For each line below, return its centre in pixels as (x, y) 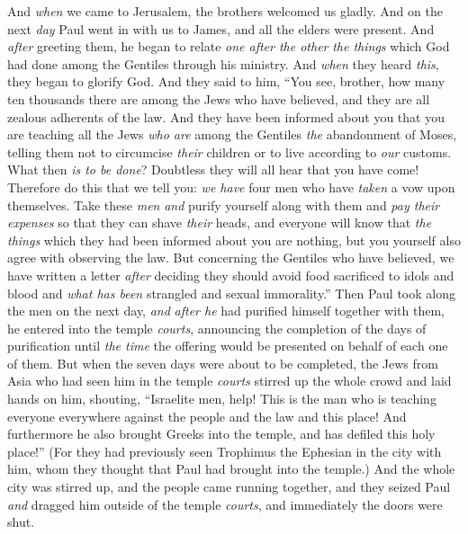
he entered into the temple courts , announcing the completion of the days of (217, 328)
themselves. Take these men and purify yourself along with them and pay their (224, 205)
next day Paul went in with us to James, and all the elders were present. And (221, 28)
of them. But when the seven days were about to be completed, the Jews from (223, 363)
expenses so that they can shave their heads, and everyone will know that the (220, 222)
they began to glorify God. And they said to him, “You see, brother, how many (226, 81)
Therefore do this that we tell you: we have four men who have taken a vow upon (231, 187)
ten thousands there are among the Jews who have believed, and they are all (219, 98)
